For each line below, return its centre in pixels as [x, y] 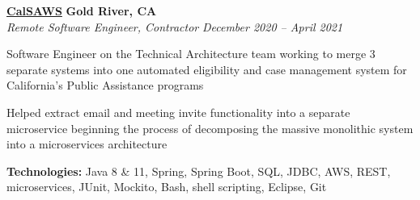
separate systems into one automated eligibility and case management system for [207, 69]
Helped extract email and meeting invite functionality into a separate [178, 112]
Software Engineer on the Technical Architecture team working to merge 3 [191, 54]
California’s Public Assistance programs [105, 85]
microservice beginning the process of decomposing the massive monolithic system [210, 128]
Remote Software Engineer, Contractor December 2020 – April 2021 [175, 26]
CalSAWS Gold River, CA [82, 10]
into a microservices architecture [87, 144]
